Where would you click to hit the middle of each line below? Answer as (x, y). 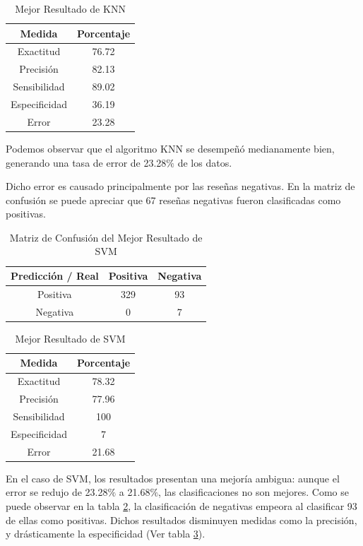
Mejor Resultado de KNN (70, 8)
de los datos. (205, 162)
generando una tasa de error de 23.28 (86, 162)
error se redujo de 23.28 (57, 492)
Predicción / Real (55, 276)
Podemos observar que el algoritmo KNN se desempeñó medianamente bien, (170, 148)
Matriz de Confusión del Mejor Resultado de (106, 237)
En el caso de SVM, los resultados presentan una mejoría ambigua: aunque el (173, 478)
